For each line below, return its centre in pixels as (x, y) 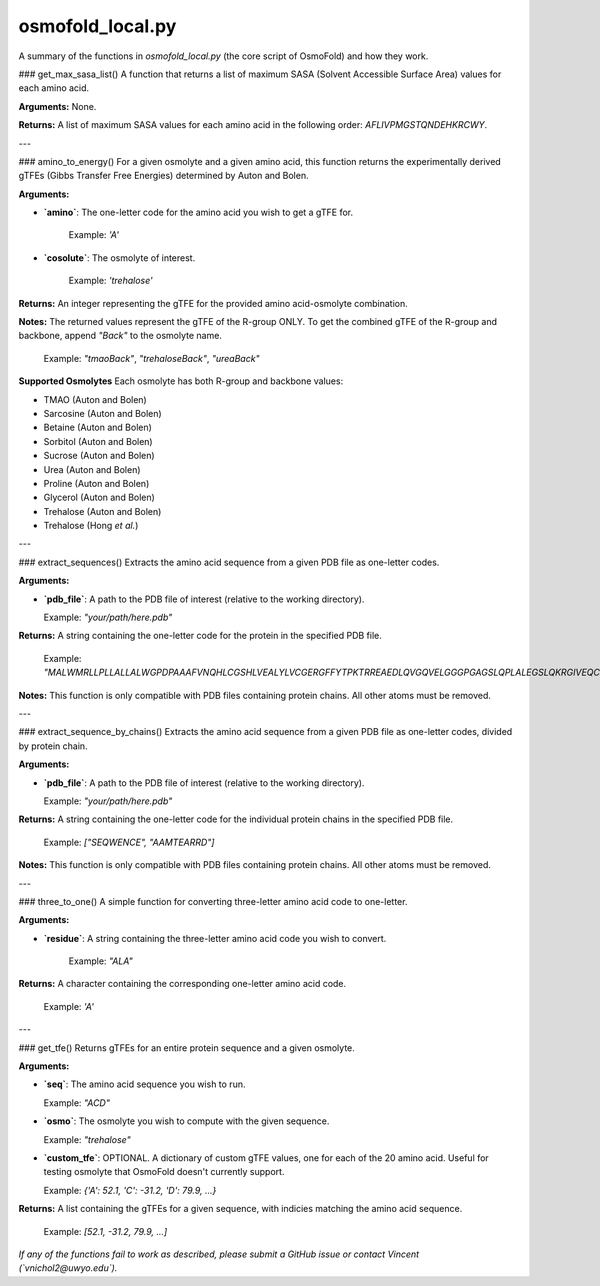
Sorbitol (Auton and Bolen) (98, 441)
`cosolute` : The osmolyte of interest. (119, 257)
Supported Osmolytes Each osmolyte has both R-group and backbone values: (181, 381)
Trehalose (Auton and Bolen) (102, 511)
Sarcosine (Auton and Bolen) (102, 413)
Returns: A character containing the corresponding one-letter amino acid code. (182, 984)
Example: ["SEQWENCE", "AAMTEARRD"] (129, 842)
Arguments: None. (57, 106)
